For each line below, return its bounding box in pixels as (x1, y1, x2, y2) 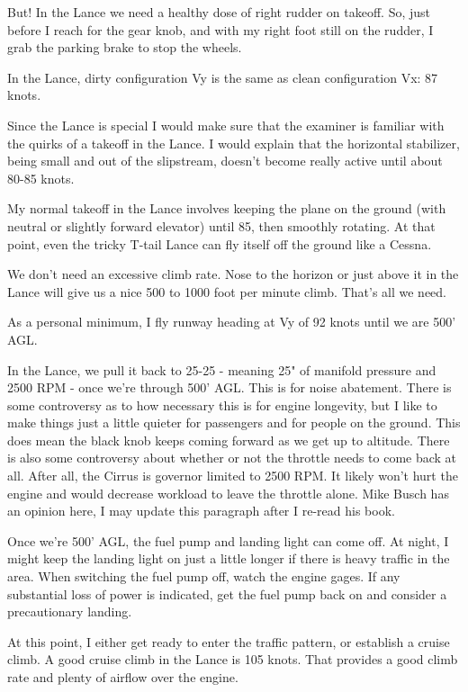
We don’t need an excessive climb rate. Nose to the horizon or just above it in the (7, 265, 459, 283)
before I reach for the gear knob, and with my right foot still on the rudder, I (7, 20, 434, 39)
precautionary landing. (7, 602, 132, 621)
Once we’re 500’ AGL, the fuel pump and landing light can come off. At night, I (7, 531, 449, 550)
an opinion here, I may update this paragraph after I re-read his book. (7, 501, 395, 520)
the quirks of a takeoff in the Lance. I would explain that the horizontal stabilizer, (7, 133, 460, 152)
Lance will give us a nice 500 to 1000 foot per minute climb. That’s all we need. (7, 282, 446, 301)
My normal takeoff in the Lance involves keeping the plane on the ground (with (7, 199, 446, 218)
